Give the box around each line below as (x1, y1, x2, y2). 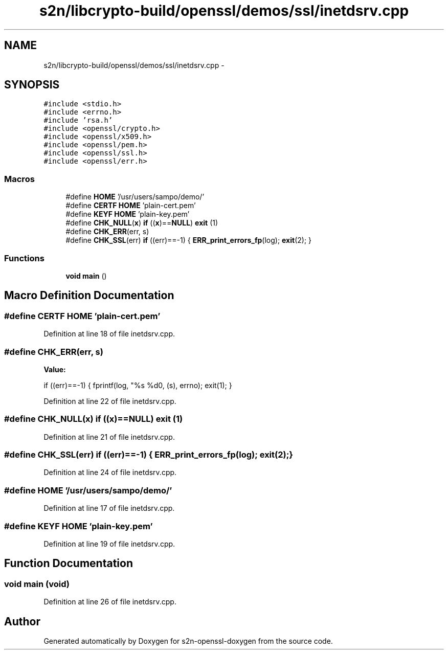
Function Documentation (4, 557, 133, 570)
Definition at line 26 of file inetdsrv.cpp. (43, 597, 176, 606)
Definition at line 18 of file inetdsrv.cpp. (43, 329, 175, 339)
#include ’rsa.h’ (43, 116, 113, 125)
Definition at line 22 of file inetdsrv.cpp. (43, 396, 176, 405)
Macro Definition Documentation (4, 289, 174, 302)
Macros (4, 173, 35, 184)
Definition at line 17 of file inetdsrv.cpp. (43, 504, 175, 513)
